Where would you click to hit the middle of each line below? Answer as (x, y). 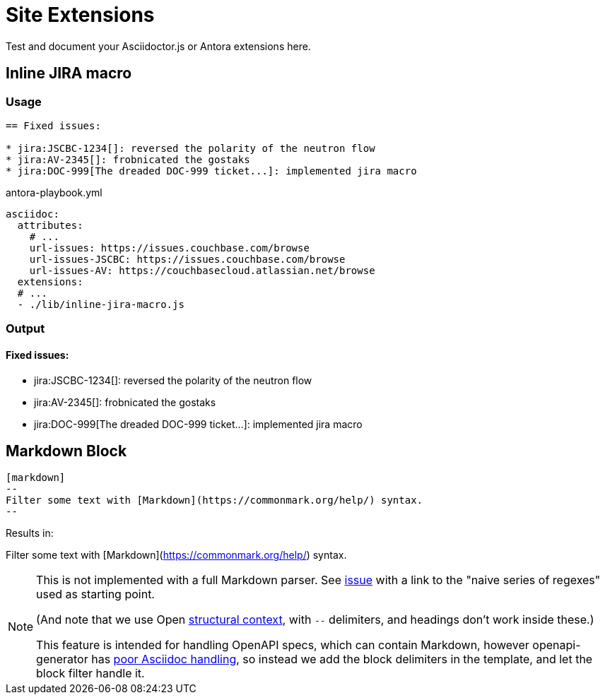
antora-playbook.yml (54, 192)
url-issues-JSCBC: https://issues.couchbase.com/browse (187, 259)
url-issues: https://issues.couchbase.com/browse (169, 248)
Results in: (30, 533)
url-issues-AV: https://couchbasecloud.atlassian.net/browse (202, 270)
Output (25, 329)
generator (62, 659)
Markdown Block (66, 451)
